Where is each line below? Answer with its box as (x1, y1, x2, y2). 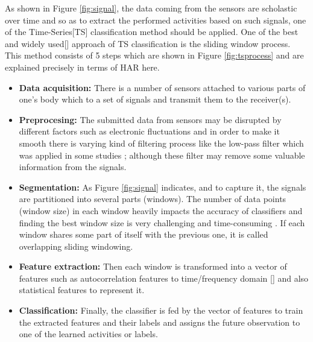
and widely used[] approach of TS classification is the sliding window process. (5, 37, 291, 49)
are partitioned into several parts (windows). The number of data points (19, 192, 286, 205)
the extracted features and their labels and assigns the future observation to (19, 315, 300, 328)
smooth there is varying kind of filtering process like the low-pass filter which (19, 136, 304, 149)
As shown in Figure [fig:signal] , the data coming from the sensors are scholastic (5, 2, 297, 14)
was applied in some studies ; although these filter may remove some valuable (19, 148, 305, 161)
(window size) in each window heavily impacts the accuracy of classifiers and (19, 204, 303, 217)
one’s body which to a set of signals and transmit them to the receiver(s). (19, 93, 291, 106)
